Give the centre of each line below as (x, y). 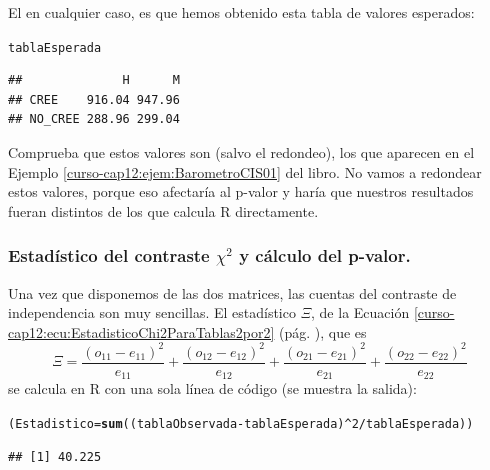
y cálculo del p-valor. (325, 255)
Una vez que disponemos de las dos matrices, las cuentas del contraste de (232, 292)
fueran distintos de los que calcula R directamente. (163, 210)
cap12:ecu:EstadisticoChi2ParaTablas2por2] (141, 331)
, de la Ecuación (360, 312)
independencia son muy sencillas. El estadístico (152, 312)
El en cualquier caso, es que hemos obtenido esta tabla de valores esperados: (241, 12)
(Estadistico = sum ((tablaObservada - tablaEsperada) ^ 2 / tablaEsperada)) (241, 424)
